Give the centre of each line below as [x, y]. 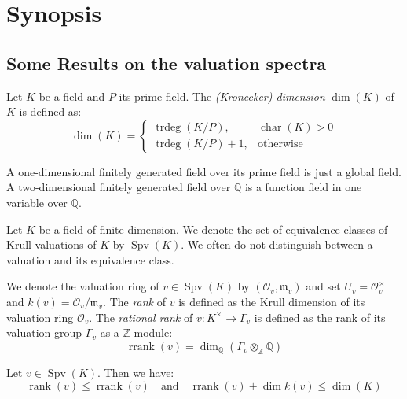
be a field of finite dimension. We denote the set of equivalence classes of [213, 229]
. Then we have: [136, 373]
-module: [151, 332]
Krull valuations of [51, 244]
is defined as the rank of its [320, 317]
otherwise [280, 144]
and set [323, 286]
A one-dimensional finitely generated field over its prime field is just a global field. [204, 171]
